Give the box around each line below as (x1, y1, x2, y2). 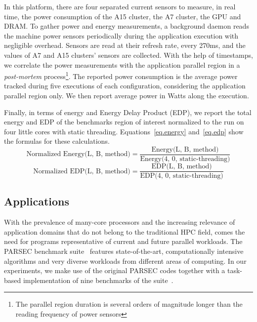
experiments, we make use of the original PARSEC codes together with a (4, 265, 225, 276)
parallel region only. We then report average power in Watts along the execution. (4, 90, 249, 100)
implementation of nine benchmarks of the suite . (23, 275, 173, 285)
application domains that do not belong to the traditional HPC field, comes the (4, 226, 245, 237)
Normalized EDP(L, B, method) (33, 167, 130, 175)
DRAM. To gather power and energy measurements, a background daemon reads (4, 21, 249, 31)
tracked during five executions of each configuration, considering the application (4, 80, 246, 91)
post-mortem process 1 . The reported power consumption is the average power (4, 70, 238, 81)
